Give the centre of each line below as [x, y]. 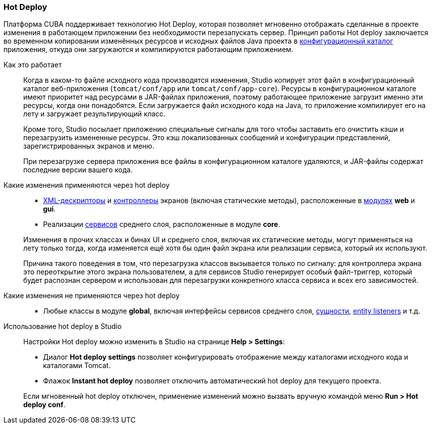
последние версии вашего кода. [78, 170]
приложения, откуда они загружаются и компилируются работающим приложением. [148, 50]
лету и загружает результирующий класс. [95, 114]
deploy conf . [45, 405]
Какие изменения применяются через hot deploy [87, 185]
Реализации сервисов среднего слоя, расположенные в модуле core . [162, 224]
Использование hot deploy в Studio [63, 326]
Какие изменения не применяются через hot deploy [92, 296]
